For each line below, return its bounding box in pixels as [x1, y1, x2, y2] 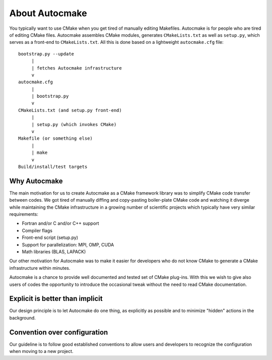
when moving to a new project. [9, 348, 74, 354]
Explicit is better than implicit [9, 294, 103, 303]
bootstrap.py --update [18, 51, 75, 56]
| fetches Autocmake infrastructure [31, 65, 122, 71]
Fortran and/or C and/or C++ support [22, 220, 99, 226]
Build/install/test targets [18, 164, 88, 169]
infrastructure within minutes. [9, 265, 71, 271]
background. [9, 315, 36, 321]
